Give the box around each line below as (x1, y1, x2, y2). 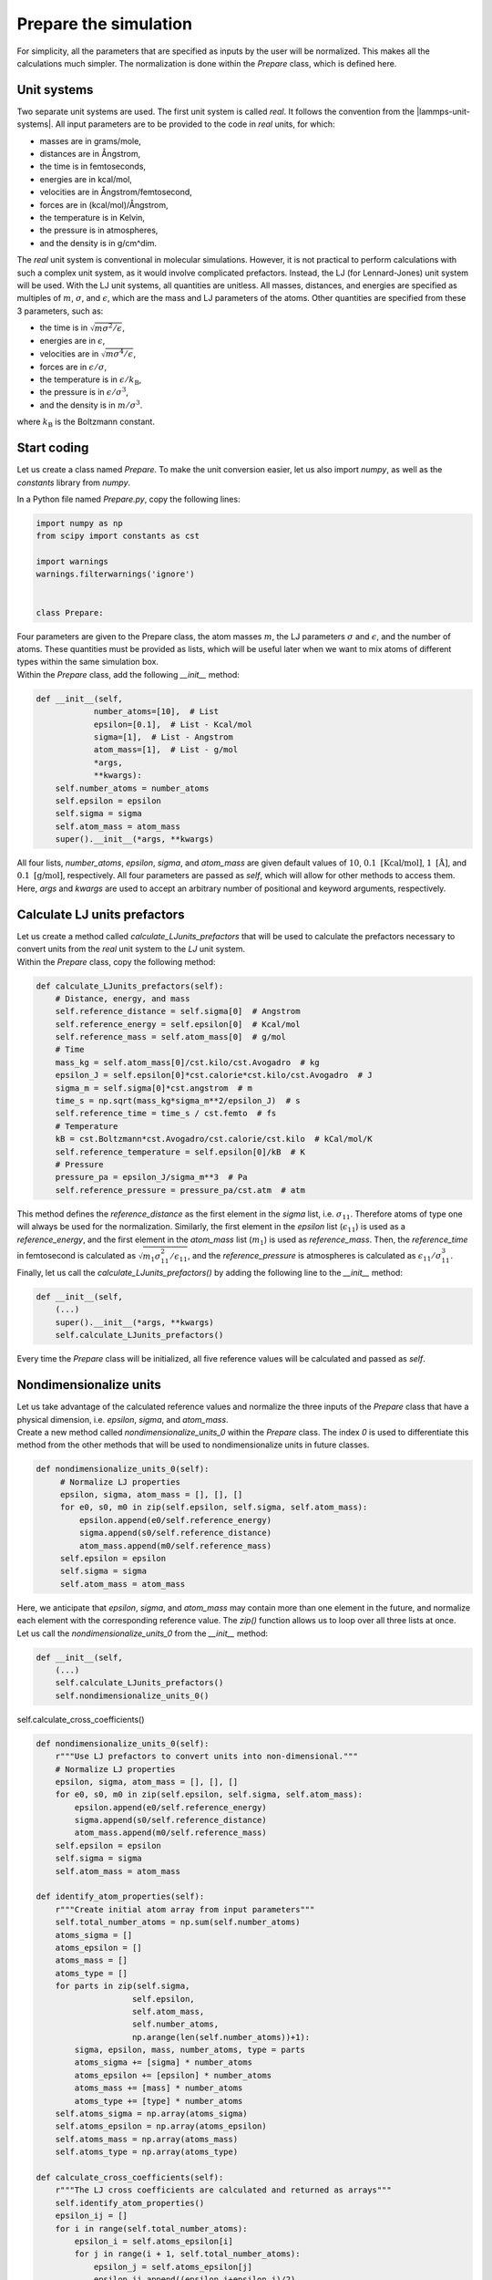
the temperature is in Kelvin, (39, 212, 146, 223)
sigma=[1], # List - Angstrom (93, 731, 234, 742)
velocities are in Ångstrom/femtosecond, (39, 187, 193, 198)
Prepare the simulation (16, 14, 193, 34)
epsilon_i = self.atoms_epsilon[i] (74, 2235, 234, 2246)
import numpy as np (36, 518, 123, 528)
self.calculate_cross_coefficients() (16, 1714, 145, 1725)
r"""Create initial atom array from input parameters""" (55, 1904, 315, 1914)
